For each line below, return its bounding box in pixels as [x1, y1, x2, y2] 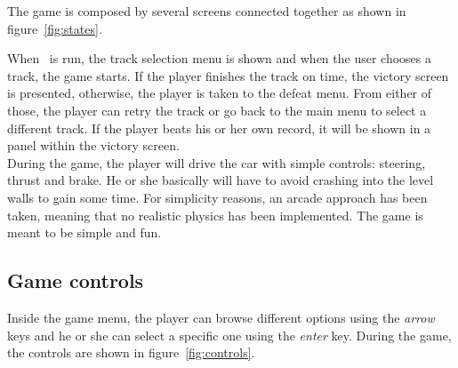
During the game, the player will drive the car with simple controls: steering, [7, 153, 426, 172]
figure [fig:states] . [7, 19, 102, 37]
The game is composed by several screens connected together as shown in [7, 2, 406, 20]
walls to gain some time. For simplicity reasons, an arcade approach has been [7, 188, 428, 206]
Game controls [7, 267, 144, 294]
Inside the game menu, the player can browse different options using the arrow [7, 308, 435, 326]
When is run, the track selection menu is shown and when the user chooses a [7, 49, 431, 68]
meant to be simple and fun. [7, 223, 162, 242]
